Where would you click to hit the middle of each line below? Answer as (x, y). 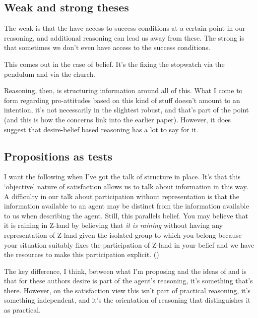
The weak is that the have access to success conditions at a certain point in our (125, 28)
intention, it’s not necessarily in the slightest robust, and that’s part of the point (127, 110)
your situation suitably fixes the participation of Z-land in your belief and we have (129, 244)
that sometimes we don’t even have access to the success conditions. (107, 47)
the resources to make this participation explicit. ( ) (82, 254)
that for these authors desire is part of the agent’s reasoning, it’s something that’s (129, 281)
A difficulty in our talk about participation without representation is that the (122, 196)
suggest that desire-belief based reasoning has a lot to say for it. (101, 129)
